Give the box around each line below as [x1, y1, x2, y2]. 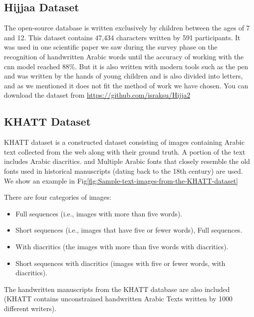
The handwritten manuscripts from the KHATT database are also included [4, 284, 230, 294]
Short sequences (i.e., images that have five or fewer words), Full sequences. [15, 225, 242, 235]
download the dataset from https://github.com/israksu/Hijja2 [4, 90, 190, 100]
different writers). [4, 303, 56, 313]
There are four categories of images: [4, 192, 111, 202]
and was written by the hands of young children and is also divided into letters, [4, 71, 243, 81]
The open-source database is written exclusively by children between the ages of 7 [4, 23, 250, 33]
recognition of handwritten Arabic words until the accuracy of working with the [4, 51, 244, 61]
